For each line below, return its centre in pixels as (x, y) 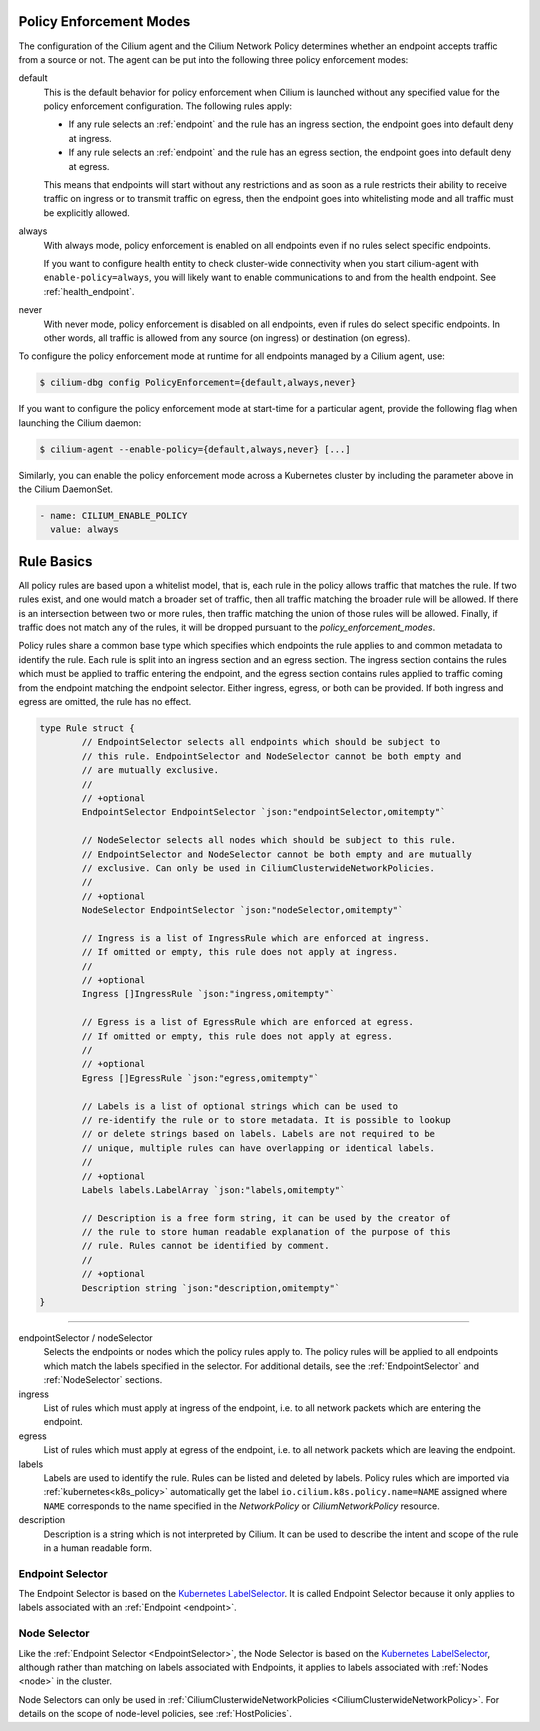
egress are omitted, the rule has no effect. (105, 702)
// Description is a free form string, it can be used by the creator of (266, 1218)
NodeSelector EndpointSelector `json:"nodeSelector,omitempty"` (242, 910)
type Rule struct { (87, 728)
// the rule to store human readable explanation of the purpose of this (266, 1232)
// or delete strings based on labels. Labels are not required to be (258, 1134)
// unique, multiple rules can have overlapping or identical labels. (258, 1148)
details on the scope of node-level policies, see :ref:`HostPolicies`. (155, 1714)
